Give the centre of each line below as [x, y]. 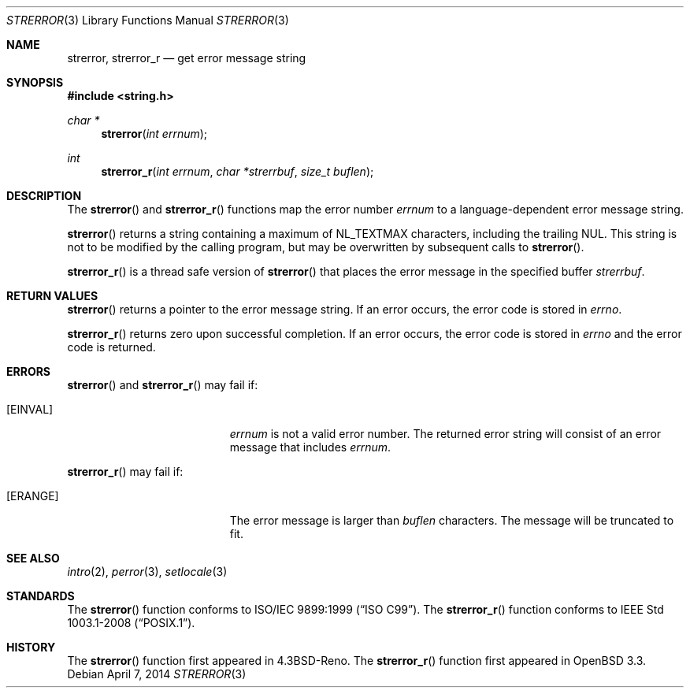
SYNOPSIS [35, 82]
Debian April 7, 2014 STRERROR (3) [157, 674]
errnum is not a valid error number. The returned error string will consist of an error [445, 434]
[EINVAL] [30, 409]
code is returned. [111, 347]
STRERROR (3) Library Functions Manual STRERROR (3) [148, 20]
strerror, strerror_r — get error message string [187, 58]
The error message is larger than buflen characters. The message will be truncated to [452, 520]
